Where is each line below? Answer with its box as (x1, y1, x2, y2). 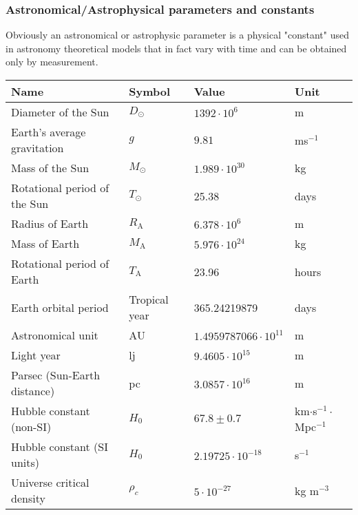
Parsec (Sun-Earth (11, 367, 101, 383)
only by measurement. (6, 54, 98, 69)
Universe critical (11, 474, 89, 490)
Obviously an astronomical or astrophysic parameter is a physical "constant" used (6, 28, 349, 42)
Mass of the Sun (11, 160, 89, 176)
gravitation (11, 140, 64, 156)
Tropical (129, 291, 169, 307)
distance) (11, 383, 55, 399)
